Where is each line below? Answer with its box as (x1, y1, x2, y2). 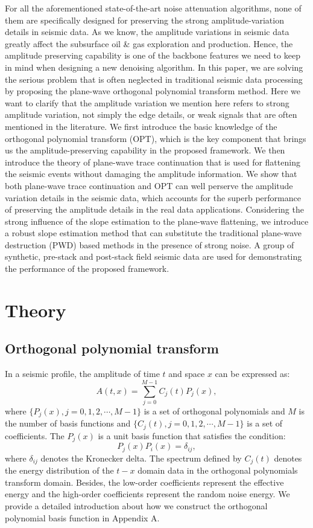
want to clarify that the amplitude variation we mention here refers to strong (5, 96, 289, 109)
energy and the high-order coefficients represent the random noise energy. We (5, 488, 290, 500)
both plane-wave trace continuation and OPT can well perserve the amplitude (5, 179, 293, 192)
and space (168, 367, 205, 380)
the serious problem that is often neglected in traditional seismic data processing (5, 72, 303, 85)
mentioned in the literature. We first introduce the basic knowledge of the (5, 120, 277, 132)
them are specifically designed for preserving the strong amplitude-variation (5, 13, 284, 26)
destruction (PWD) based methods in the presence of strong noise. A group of (5, 238, 294, 251)
